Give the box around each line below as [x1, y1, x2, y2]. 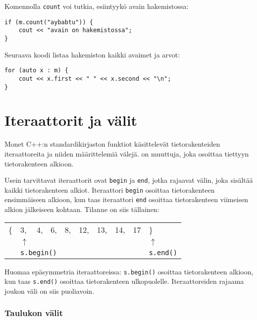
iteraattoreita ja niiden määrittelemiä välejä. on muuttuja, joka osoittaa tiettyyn [4, 148, 249, 159]
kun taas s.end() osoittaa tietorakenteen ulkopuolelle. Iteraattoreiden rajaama [4, 276, 244, 286]
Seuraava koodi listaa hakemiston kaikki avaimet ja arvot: [4, 49, 180, 59]
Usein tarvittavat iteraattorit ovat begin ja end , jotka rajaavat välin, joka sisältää [4, 175, 253, 185]
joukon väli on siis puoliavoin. [4, 285, 95, 296]
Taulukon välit [4, 307, 63, 319]
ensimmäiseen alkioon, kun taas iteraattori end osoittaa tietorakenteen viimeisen [4, 194, 249, 205]
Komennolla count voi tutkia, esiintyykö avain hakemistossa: [4, 1, 189, 11]
